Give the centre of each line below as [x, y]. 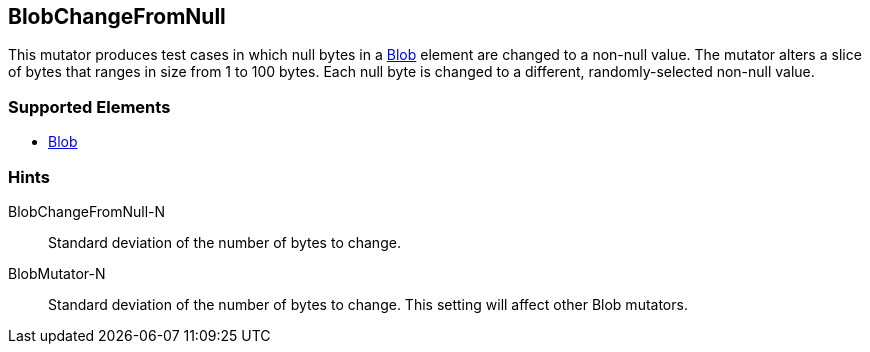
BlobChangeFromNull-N [87, 211]
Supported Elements [89, 106]
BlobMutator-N [57, 273]
